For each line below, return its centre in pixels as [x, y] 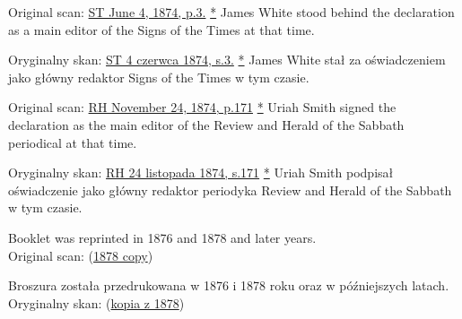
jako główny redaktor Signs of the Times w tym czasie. [159, 77]
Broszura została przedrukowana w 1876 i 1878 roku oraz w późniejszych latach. [229, 285]
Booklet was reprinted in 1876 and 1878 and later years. [162, 237]
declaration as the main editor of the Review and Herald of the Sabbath [206, 124]
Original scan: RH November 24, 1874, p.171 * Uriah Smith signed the [202, 107]
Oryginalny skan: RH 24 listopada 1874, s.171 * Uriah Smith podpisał [201, 172]
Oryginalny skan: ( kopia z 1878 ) [96, 302]
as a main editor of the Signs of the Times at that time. [161, 29]
